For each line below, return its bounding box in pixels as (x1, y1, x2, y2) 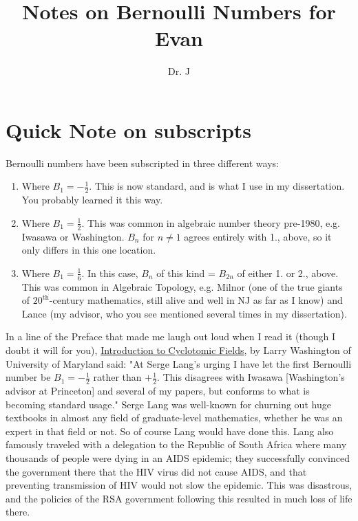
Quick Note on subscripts (6, 115, 252, 144)
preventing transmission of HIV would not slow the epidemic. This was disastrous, (6, 478, 352, 492)
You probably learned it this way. (21, 192, 163, 207)
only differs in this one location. (21, 243, 156, 257)
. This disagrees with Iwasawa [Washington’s (157, 370, 345, 384)
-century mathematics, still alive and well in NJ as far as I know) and (49, 293, 343, 307)
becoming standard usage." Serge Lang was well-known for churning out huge (6, 397, 331, 411)
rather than (93, 370, 142, 384)
